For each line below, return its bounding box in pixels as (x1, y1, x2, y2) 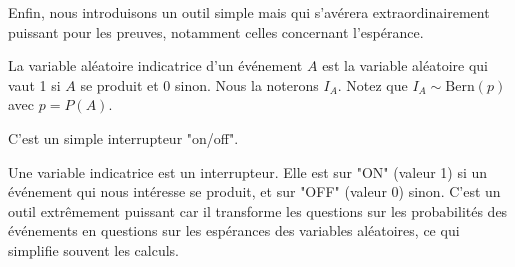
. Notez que (337, 74, 408, 95)
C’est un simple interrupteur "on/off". (8, 127, 239, 148)
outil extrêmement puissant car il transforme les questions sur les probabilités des (8, 200, 508, 221)
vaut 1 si (8, 74, 61, 95)
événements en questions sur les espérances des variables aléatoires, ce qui (8, 220, 460, 241)
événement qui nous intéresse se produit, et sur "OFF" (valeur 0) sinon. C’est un (8, 181, 501, 202)
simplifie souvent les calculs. (8, 239, 180, 260)
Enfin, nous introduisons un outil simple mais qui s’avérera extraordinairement (8, 2, 490, 22)
